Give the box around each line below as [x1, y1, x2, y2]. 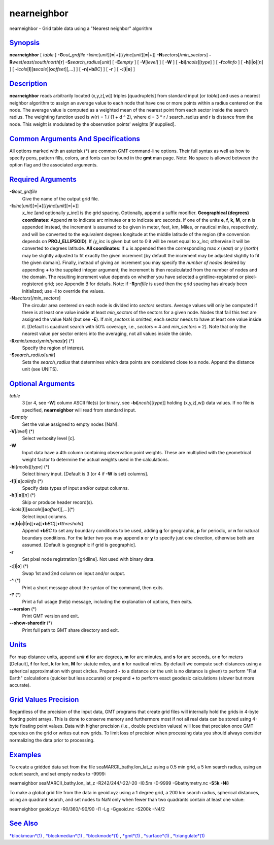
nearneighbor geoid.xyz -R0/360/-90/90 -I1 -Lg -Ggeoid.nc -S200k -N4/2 [9, 806, 165, 812]
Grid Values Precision [9, 695, 79, 704]
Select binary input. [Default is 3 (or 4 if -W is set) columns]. [22, 471, 149, 477]
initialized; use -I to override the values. [22, 288, 105, 294]
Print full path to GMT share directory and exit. [22, 627, 119, 633]
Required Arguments [9, 175, 77, 184]
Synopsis [9, 39, 40, 47]
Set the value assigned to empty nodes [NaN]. [22, 421, 119, 427]
